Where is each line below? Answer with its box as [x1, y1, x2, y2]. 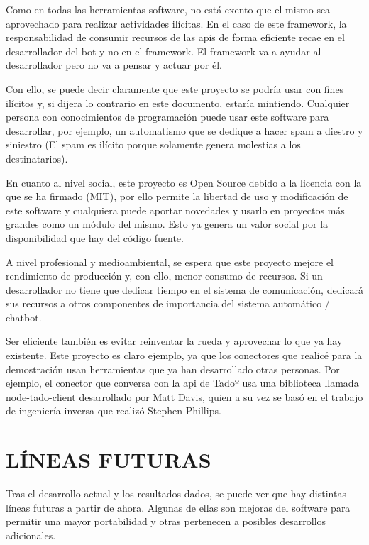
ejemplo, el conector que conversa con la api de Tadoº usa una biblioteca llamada [6, 375, 359, 390]
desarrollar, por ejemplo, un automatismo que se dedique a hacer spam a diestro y [6, 123, 363, 138]
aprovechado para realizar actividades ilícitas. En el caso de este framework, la [6, 16, 347, 31]
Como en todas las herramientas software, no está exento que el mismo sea [6, 2, 331, 16]
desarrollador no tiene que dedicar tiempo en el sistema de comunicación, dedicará [6, 282, 364, 297]
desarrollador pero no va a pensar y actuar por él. [6, 57, 222, 72]
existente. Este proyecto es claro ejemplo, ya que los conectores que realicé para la [6, 348, 363, 363]
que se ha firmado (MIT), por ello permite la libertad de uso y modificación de [6, 189, 348, 204]
